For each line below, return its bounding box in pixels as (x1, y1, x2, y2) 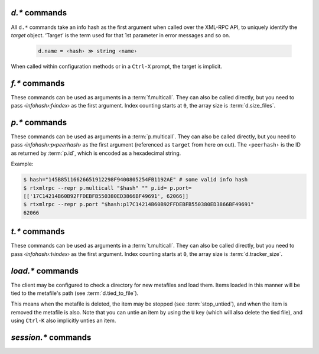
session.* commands (11, 332, 92, 342)
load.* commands (11, 266, 79, 276)
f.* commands (11, 78, 65, 88)
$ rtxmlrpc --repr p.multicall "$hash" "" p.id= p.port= (23, 184, 192, 191)
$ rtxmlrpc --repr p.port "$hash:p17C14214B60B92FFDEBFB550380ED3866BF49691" (23, 201, 254, 208)
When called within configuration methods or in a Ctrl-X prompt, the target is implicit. (11, 63, 222, 70)
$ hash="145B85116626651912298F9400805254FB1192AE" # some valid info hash (23, 176, 248, 183)
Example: (11, 160, 34, 168)
